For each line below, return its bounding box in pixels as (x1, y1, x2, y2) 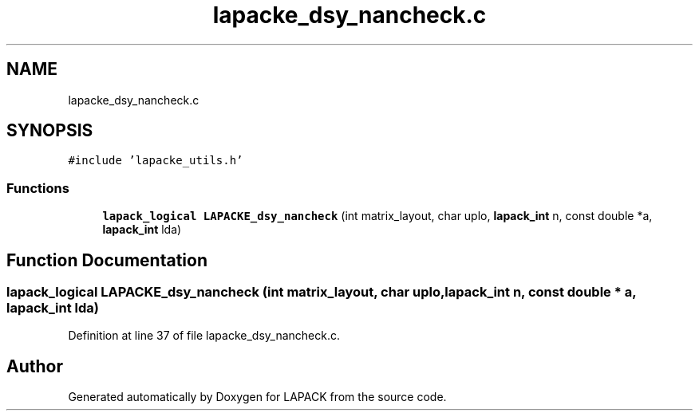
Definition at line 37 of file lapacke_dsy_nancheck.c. (68, 328, 340, 343)
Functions (6, 179, 69, 196)
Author (6, 356, 63, 376)
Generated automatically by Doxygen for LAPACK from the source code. (68, 390, 447, 404)
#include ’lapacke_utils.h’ (68, 154, 243, 167)
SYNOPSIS (6, 120, 93, 141)
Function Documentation (6, 250, 207, 270)
